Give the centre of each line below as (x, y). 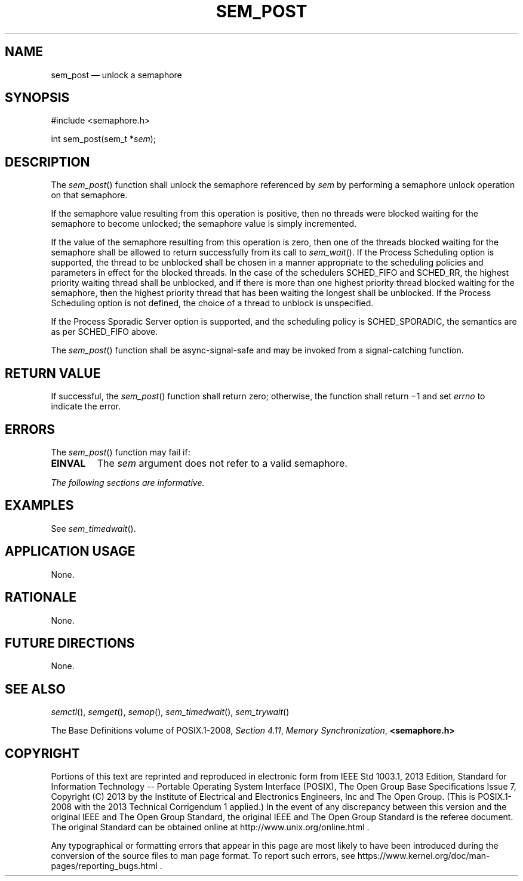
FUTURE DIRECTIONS (70, 643)
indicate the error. (86, 406)
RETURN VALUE (53, 373)
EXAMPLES (39, 506)
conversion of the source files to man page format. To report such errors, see (203, 856)
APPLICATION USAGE (70, 552)
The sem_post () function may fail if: (121, 452)
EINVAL (68, 463)
